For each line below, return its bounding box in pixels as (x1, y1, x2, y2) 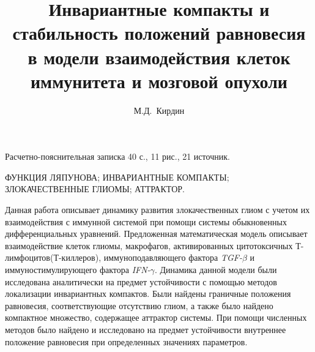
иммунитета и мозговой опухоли (30, 68, 287, 93)
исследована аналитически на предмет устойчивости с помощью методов (5, 275, 277, 288)
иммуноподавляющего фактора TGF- (103, 251, 242, 264)
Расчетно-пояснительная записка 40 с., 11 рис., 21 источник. (5, 150, 230, 163)
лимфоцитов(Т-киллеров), (5, 251, 102, 264)
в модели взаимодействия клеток (28, 44, 291, 69)
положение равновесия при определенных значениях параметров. (5, 335, 248, 348)
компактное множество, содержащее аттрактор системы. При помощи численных (5, 311, 307, 324)
